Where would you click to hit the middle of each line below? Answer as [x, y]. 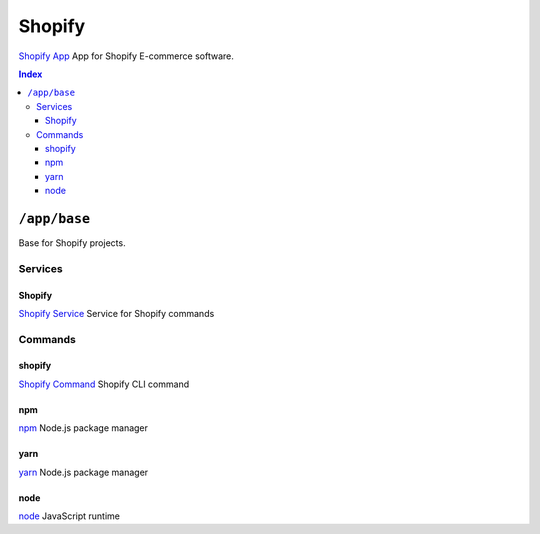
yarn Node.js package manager [83, 472]
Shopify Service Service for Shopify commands [116, 313]
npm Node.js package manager [83, 428]
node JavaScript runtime [69, 516]
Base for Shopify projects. [72, 242]
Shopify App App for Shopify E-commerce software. [126, 56]
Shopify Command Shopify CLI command [104, 384]
